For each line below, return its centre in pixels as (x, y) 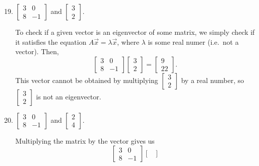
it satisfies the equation (51, 41)
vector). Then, (37, 51)
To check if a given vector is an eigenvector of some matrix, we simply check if (135, 32)
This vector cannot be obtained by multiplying (87, 80)
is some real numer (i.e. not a (193, 41)
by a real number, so (212, 80)
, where (128, 41)
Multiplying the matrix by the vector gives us (85, 140)
